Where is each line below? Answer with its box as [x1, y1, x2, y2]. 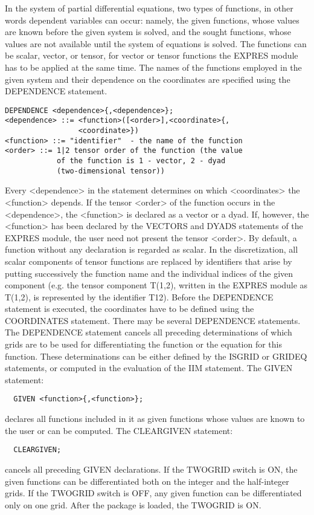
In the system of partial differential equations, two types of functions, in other [5, 2, 293, 14]
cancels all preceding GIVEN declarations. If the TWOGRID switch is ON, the [5, 462, 298, 475]
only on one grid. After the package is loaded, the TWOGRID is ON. [5, 498, 261, 511]
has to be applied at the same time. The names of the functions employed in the [5, 60, 302, 73]
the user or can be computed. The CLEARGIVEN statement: [5, 424, 233, 436]
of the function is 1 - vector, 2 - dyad [56, 157, 226, 166]
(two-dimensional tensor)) [56, 166, 165, 175]
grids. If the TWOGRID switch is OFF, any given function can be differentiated [5, 487, 302, 499]
